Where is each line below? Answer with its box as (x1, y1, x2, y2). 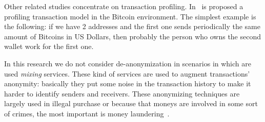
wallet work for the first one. (4, 41, 94, 52)
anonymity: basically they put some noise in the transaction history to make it (4, 78, 251, 89)
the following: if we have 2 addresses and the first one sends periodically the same (4, 21, 260, 32)
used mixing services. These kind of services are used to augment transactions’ (4, 68, 250, 79)
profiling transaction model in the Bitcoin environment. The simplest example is (4, 11, 256, 21)
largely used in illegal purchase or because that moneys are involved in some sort (4, 98, 258, 109)
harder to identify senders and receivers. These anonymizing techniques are (4, 88, 240, 99)
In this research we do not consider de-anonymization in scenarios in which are (4, 58, 251, 68)
